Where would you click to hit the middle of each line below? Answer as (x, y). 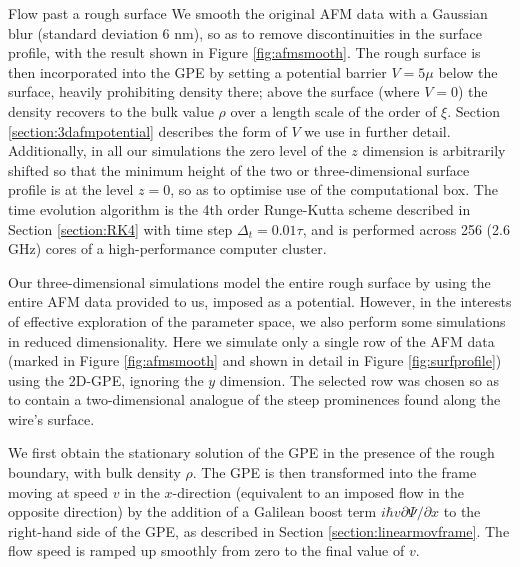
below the (468, 71)
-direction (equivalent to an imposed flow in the (318, 491)
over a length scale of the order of (333, 110)
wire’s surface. (51, 418)
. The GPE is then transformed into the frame (334, 472)
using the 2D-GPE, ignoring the (106, 379)
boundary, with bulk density (94, 472)
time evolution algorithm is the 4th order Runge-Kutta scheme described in (239, 208)
